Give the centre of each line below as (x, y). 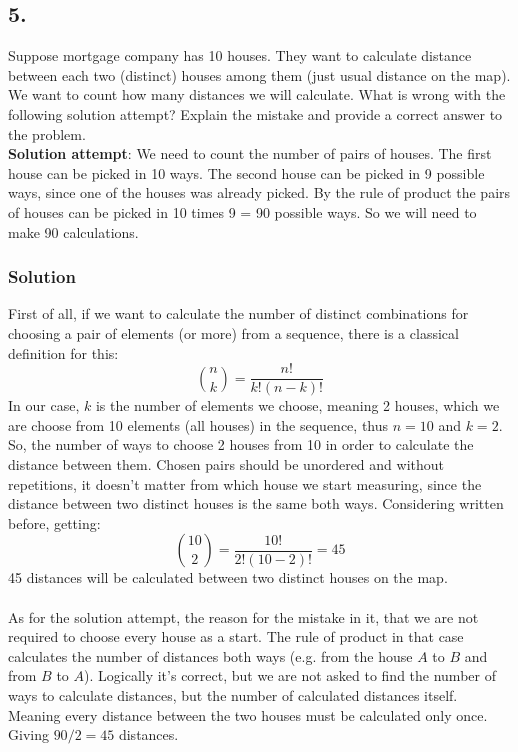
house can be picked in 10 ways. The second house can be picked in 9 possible (246, 172)
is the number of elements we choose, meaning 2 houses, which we (297, 405)
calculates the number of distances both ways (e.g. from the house (210, 655)
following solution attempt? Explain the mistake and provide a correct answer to (255, 113)
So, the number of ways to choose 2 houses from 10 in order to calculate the (241, 444)
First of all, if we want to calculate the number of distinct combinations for (238, 313)
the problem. (47, 133)
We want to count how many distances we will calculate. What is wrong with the (257, 94)
